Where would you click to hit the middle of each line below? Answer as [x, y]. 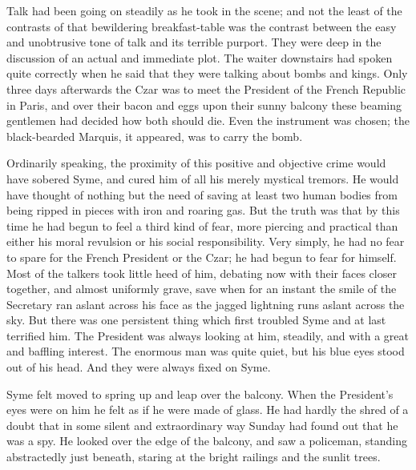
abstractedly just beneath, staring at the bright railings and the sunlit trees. [194, 457]
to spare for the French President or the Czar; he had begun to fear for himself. [202, 257]
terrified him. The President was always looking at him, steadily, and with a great [208, 335]
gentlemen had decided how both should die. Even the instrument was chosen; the [208, 121]
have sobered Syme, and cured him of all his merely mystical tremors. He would [203, 178]
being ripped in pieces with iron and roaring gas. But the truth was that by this [203, 210]
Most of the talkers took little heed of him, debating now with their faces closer [202, 273]
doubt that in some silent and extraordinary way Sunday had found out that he [202, 425]
